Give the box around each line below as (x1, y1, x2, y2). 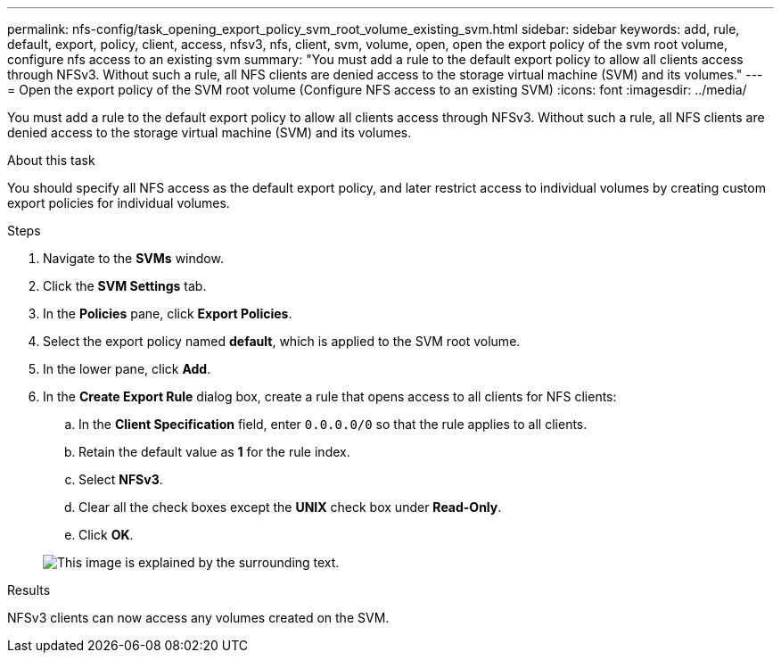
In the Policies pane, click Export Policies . (43, 306, 292, 321)
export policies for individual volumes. (7, 195, 230, 210)
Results (7, 582, 51, 598)
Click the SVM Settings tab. (43, 278, 207, 293)
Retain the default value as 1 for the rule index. (78, 444, 350, 459)
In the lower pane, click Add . (43, 361, 211, 376)
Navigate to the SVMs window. (43, 251, 224, 266)
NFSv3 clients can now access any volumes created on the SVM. (7, 610, 390, 625)
